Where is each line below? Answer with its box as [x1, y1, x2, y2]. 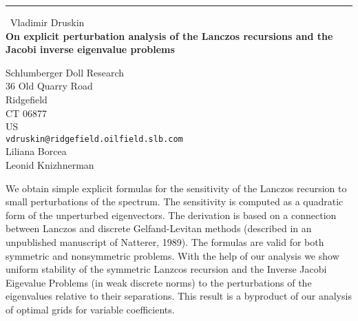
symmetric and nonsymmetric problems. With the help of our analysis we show [6, 248, 339, 262]
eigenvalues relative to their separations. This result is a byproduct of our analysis [6, 289, 352, 303]
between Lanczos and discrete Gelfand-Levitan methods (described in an [6, 221, 312, 236]
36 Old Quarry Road [6, 79, 93, 93]
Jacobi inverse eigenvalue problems [6, 42, 175, 56]
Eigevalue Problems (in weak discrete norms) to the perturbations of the [6, 275, 312, 289]
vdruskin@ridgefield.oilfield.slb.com [6, 134, 183, 144]
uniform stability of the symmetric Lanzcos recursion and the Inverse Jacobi [6, 262, 327, 276]
